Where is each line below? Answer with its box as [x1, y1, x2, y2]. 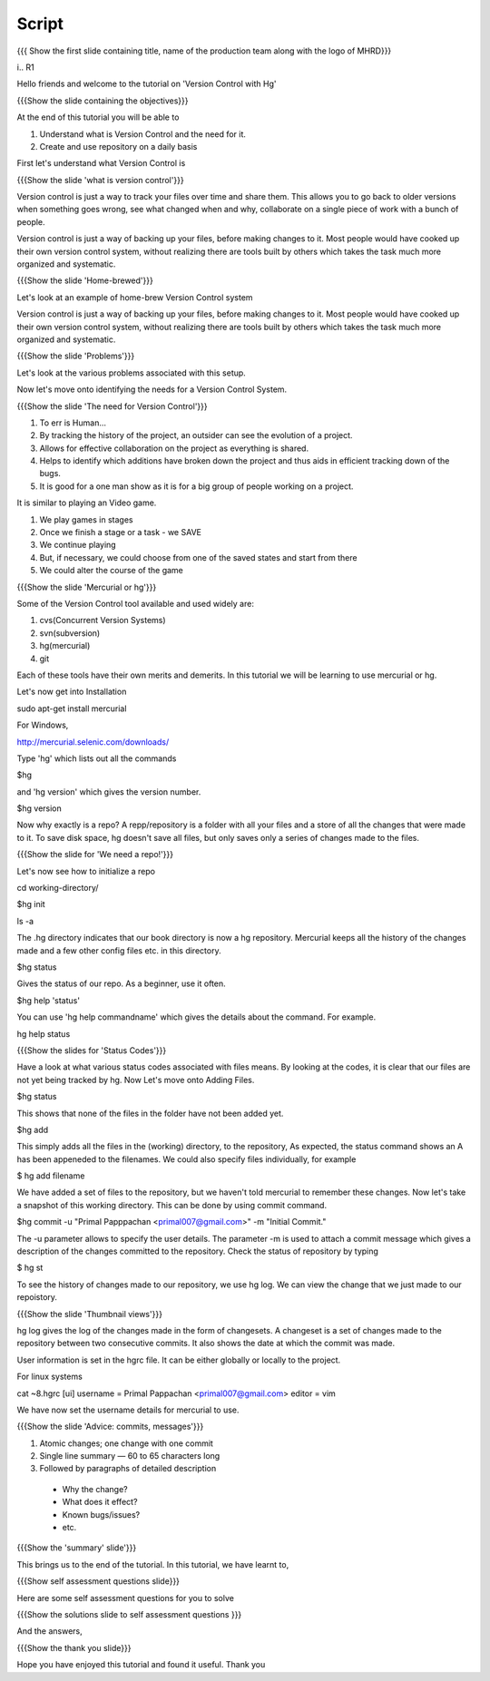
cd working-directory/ [16, 883, 99, 894]
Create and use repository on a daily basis [39, 141, 198, 151]
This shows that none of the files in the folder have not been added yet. [16, 1108, 284, 1119]
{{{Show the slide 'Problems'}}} [16, 350, 135, 362]
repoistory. [16, 1292, 58, 1303]
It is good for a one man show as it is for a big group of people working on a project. [39, 481, 354, 492]
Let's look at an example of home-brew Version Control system [16, 291, 253, 303]
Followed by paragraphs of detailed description [39, 1463, 217, 1474]
